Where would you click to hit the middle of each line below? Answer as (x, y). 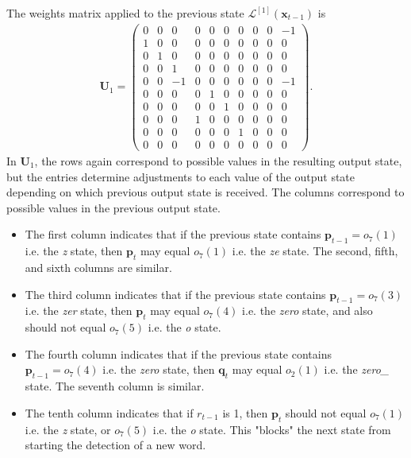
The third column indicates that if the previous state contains (175, 294)
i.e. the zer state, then (79, 311)
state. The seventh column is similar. (115, 386)
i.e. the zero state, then (159, 369)
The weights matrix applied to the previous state (125, 13)
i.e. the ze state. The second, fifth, (315, 251)
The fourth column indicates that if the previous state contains (178, 353)
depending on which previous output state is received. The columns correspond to (205, 192)
